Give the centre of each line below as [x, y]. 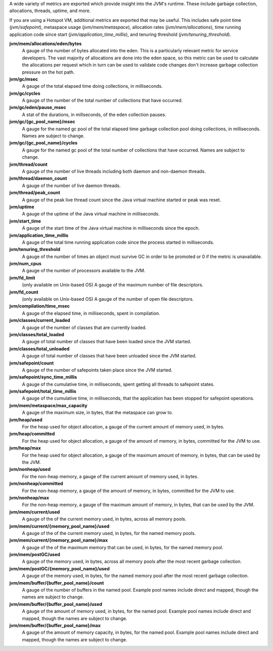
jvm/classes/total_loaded [37, 334]
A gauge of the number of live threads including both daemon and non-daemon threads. [114, 171]
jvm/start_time [25, 221]
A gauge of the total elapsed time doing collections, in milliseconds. [92, 86]
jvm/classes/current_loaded [40, 320]
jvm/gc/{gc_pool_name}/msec [42, 122]
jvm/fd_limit [22, 278]
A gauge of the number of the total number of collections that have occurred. [102, 100]
